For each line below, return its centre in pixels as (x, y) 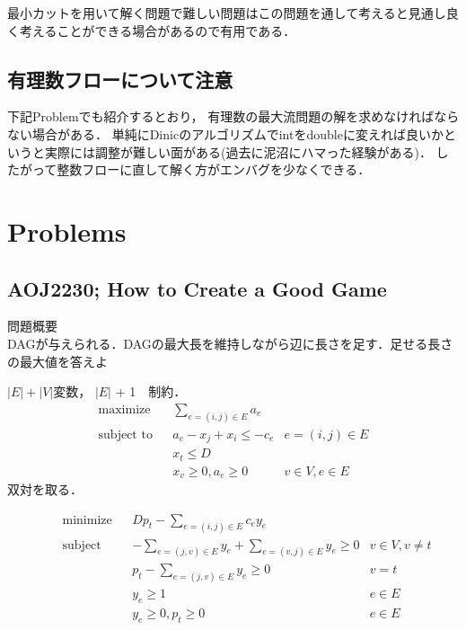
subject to (125, 435)
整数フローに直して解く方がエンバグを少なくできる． (214, 169)
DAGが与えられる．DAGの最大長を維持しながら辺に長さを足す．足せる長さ (230, 343)
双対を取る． (45, 489)
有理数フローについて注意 (120, 79)
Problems (67, 231)
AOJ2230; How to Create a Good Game (197, 288)
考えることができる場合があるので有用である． (158, 30)
